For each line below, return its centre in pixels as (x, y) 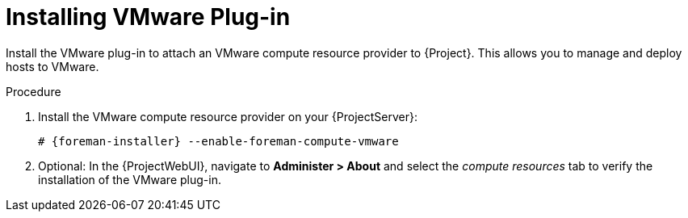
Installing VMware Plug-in (148, 17)
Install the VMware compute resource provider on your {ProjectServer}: (228, 116)
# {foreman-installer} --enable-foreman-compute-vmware (218, 141)
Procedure (34, 91)
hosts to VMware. (52, 66)
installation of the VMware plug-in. (130, 179)
